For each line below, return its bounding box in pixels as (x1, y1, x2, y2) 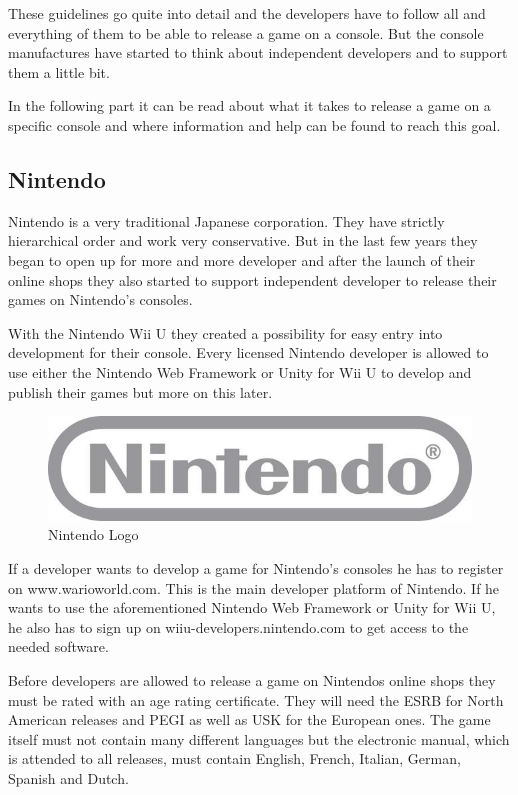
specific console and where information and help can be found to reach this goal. (8, 114, 501, 135)
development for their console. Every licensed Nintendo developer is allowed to (8, 342, 489, 363)
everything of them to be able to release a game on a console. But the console (8, 22, 484, 43)
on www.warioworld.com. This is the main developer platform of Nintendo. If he (8, 577, 500, 598)
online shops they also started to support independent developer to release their (8, 269, 497, 290)
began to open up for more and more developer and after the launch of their (8, 249, 476, 270)
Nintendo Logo (48, 524, 139, 545)
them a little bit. (8, 61, 110, 82)
